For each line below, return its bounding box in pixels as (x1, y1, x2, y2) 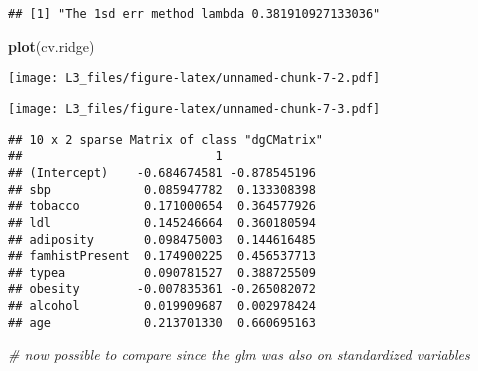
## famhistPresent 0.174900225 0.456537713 (8, 249, 316, 264)
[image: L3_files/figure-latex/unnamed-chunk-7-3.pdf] (8, 101, 381, 116)
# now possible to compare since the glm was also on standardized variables (8, 344, 470, 365)
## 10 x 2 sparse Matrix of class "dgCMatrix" (8, 132, 323, 147)
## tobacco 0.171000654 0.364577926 (8, 199, 316, 214)
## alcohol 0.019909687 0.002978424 (8, 299, 316, 314)
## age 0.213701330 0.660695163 (8, 315, 316, 330)
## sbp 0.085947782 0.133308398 (8, 182, 316, 197)
